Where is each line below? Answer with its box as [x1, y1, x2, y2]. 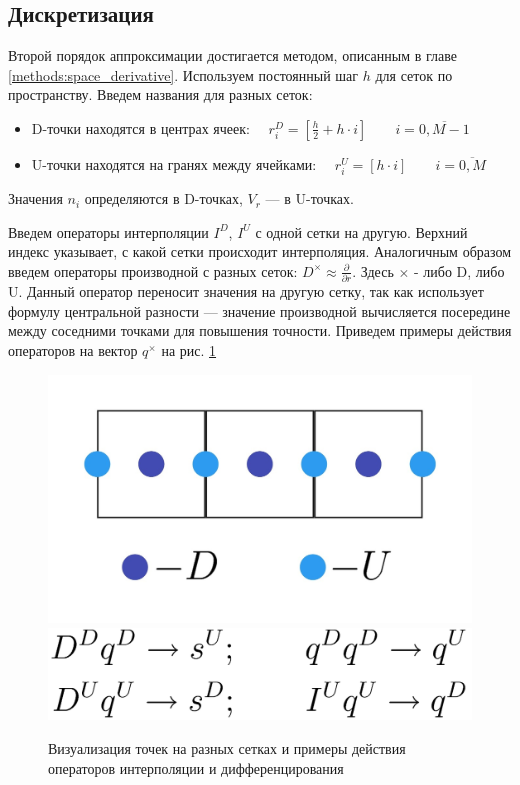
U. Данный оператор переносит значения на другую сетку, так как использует [8, 281, 484, 302]
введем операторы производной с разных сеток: [8, 260, 298, 281]
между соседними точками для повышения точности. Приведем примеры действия [8, 320, 512, 341]
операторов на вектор [8, 340, 138, 361]
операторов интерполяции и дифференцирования [48, 757, 344, 778]
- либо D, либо [414, 260, 505, 281]
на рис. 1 [161, 340, 217, 361]
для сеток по [375, 64, 453, 85]
